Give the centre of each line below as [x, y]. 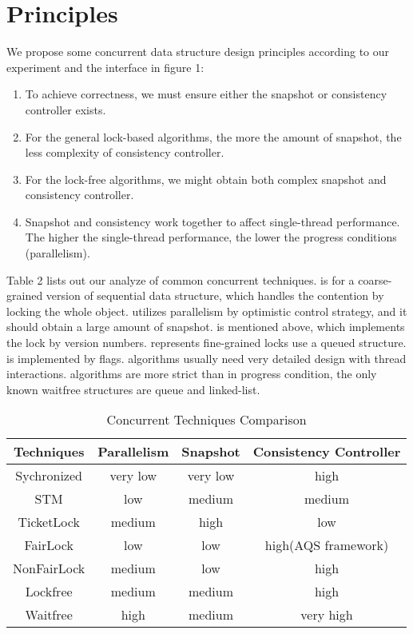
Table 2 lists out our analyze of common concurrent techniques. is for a [181, 279]
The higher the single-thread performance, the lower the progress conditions [211, 237]
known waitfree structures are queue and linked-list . [133, 389]
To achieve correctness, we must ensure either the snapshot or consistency [206, 94]
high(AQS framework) [327, 545]
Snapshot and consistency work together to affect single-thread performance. [212, 221]
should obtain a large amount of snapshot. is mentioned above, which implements [206, 327]
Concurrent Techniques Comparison [206, 420]
